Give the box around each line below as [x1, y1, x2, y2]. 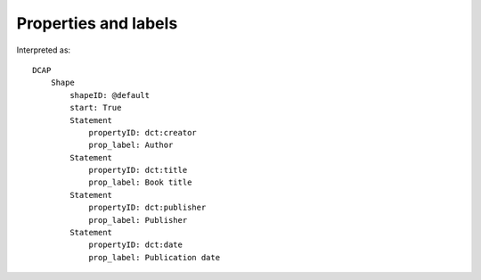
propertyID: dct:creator [88, 128, 198, 137]
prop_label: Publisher [88, 215, 188, 225]
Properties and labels [16, 13, 178, 33]
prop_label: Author [88, 140, 174, 151]
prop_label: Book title [88, 177, 192, 187]
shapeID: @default [69, 90, 151, 100]
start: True [69, 103, 122, 113]
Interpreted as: [16, 45, 71, 55]
